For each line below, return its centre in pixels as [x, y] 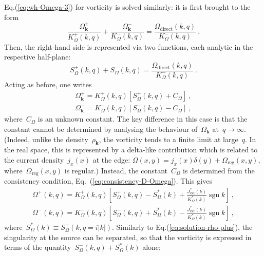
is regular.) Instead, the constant [116, 170]
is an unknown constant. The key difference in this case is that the [143, 119]
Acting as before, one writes [48, 84]
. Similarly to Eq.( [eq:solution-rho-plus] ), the [182, 227]
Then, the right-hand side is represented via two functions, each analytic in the [129, 46]
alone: [152, 247]
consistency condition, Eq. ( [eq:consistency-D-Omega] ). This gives [108, 181]
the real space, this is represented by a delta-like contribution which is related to [131, 150]
